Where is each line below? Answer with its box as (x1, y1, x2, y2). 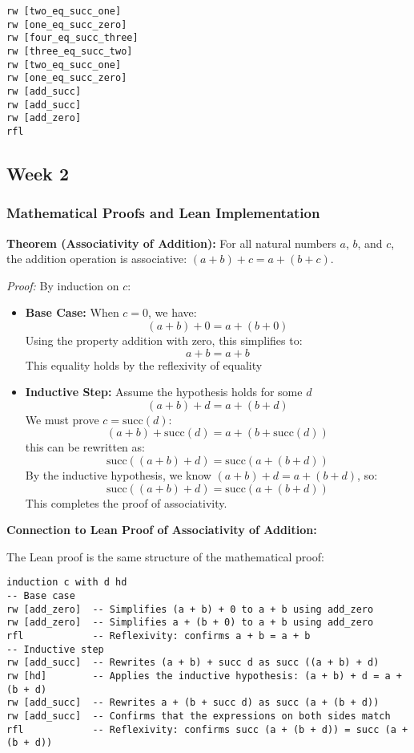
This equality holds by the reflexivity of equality (25, 356, 263, 373)
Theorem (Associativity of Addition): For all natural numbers (6, 234, 336, 251)
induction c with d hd (6, 577, 127, 589)
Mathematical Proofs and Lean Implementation (6, 203, 320, 223)
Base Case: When (25, 304, 119, 321)
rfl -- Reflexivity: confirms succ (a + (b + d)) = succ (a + (6, 723, 408, 735)
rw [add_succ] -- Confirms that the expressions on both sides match (6, 710, 391, 722)
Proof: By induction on (6, 277, 119, 294)
